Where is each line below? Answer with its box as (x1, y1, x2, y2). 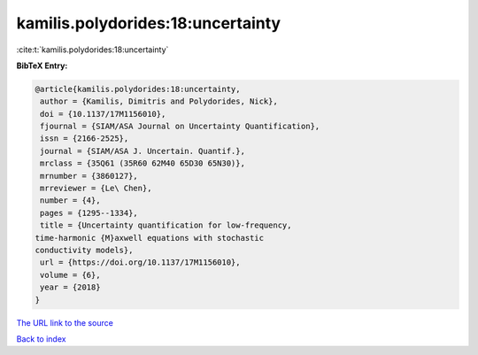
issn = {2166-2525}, (40, 134, 129, 143)
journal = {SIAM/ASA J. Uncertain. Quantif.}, (40, 146, 245, 156)
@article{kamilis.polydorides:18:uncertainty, (35, 84, 241, 94)
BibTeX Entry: (16, 60, 68, 71)
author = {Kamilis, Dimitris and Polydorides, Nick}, (40, 96, 278, 106)
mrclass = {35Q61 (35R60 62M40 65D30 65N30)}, (40, 158, 245, 168)
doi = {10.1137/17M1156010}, (40, 109, 166, 119)
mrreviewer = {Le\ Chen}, (40, 183, 152, 194)
